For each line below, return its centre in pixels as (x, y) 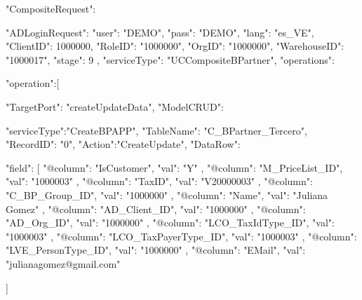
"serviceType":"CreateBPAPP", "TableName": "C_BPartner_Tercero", (156, 130)
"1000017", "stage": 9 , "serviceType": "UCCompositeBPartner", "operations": (170, 59)
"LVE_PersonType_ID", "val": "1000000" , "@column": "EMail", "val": (156, 250)
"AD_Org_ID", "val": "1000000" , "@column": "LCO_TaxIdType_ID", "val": (170, 223)
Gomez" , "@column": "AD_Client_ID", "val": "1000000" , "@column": (156, 209)
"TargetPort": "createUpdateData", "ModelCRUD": (115, 106)
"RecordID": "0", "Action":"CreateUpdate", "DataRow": (123, 144)
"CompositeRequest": (51, 8)
